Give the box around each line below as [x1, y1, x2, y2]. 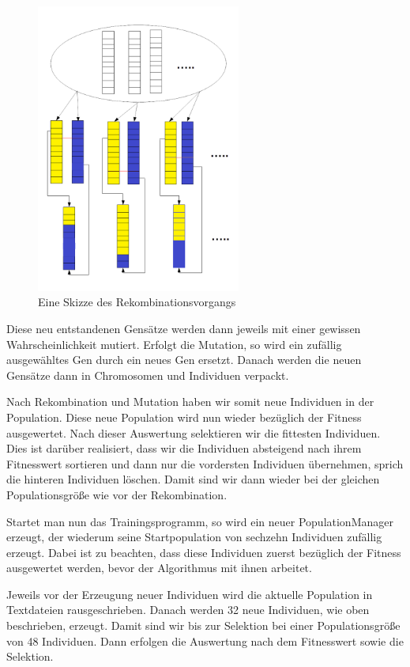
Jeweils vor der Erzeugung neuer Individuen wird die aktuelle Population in [6, 586, 373, 602]
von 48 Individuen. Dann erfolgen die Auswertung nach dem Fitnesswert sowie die [6, 632, 404, 649]
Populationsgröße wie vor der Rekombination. [6, 486, 228, 502]
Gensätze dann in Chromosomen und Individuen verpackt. [6, 366, 289, 383]
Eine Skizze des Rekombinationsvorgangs [38, 294, 236, 310]
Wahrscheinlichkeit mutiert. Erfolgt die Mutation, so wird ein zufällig [6, 335, 342, 352]
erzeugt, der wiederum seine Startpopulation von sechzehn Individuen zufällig [6, 529, 382, 545]
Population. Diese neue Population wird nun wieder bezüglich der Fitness [6, 408, 362, 425]
